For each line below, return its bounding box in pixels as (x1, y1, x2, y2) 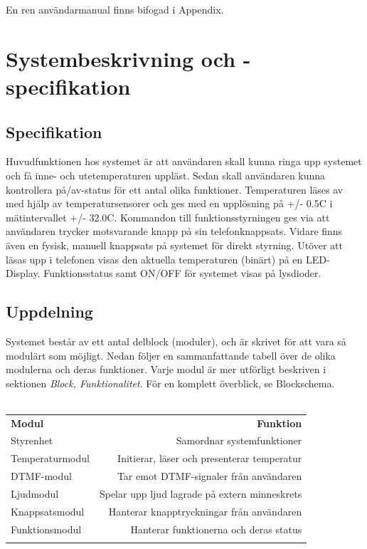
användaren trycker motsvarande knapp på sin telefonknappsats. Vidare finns (6, 224, 343, 239)
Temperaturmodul (11, 451, 90, 466)
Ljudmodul (11, 486, 59, 501)
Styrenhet (11, 433, 53, 448)
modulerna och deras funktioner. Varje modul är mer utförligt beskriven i (6, 362, 326, 377)
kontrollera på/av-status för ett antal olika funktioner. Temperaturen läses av (6, 182, 344, 197)
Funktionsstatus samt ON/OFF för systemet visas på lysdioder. (43, 266, 321, 281)
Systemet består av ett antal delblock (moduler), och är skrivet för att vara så (6, 333, 346, 348)
